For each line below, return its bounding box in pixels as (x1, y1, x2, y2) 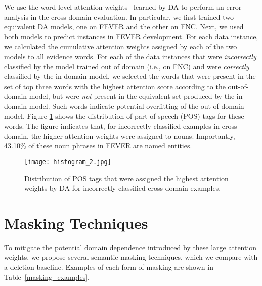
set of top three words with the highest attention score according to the (4, 80, 226, 91)
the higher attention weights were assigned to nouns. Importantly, (31, 130, 235, 141)
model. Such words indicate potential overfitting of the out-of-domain (29, 100, 244, 111)
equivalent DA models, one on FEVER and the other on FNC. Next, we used (4, 21, 244, 32)
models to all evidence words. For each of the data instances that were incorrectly (4, 51, 256, 61)
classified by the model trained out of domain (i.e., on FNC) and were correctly (4, 61, 249, 71)
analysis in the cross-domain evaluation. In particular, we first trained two (4, 11, 234, 22)
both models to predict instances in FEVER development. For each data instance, (4, 31, 258, 42)
